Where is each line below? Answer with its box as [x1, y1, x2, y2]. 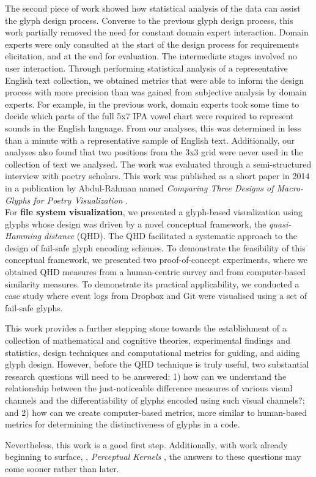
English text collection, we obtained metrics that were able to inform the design [5, 73, 304, 86]
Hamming [5, 229, 42, 242]
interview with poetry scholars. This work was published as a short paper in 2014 [5, 169, 310, 182]
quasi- [269, 217, 292, 230]
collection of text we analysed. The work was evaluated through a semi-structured [5, 157, 312, 170]
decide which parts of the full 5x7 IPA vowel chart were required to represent [5, 109, 294, 122]
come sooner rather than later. [5, 462, 119, 475]
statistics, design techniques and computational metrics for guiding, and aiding [5, 346, 300, 358]
